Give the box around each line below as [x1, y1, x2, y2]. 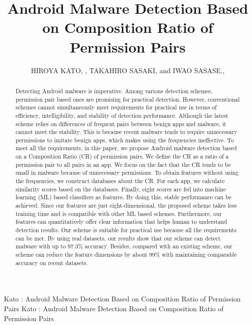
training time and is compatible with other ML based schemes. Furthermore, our [15, 209, 222, 217]
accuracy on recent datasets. [15, 258, 88, 267]
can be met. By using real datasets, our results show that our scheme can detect [15, 234, 221, 242]
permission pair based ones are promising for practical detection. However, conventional [15, 95, 240, 103]
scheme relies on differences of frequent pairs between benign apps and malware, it [15, 119, 226, 128]
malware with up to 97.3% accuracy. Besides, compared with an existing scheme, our [15, 242, 232, 250]
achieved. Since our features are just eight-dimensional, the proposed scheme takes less [15, 201, 237, 210]
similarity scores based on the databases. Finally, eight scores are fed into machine [15, 185, 226, 193]
